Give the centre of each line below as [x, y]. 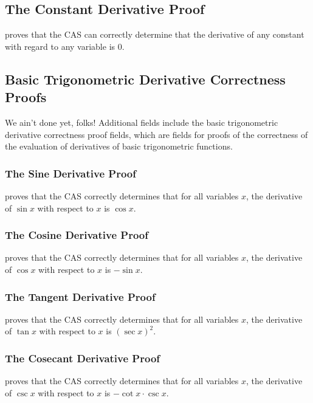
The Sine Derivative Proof [71, 173]
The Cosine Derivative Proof [77, 235]
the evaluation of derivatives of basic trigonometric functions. [119, 146]
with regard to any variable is [60, 46]
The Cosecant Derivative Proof [83, 358]
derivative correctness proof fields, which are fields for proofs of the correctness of [156, 134]
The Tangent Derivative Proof [80, 296]
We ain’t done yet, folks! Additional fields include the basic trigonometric [142, 122]
